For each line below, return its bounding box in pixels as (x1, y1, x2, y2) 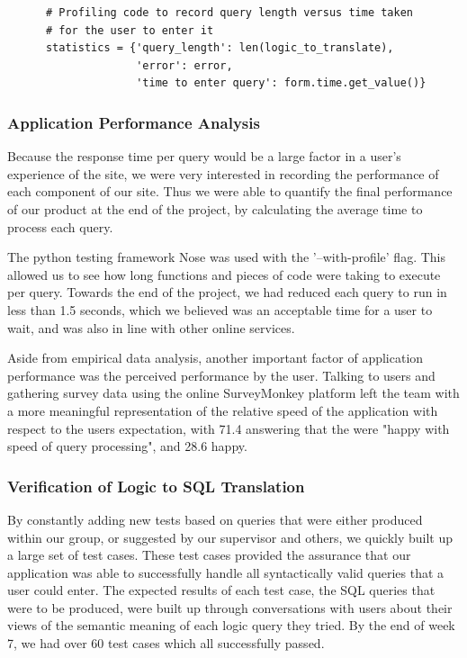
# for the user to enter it (45, 23, 214, 37)
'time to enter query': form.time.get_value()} (136, 77, 427, 90)
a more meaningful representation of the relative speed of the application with (7, 401, 438, 419)
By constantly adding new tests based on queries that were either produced (7, 509, 423, 528)
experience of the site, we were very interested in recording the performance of (7, 164, 439, 183)
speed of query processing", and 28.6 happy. (7, 437, 247, 455)
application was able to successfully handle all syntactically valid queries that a (7, 563, 445, 581)
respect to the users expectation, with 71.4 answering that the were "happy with (7, 419, 450, 437)
